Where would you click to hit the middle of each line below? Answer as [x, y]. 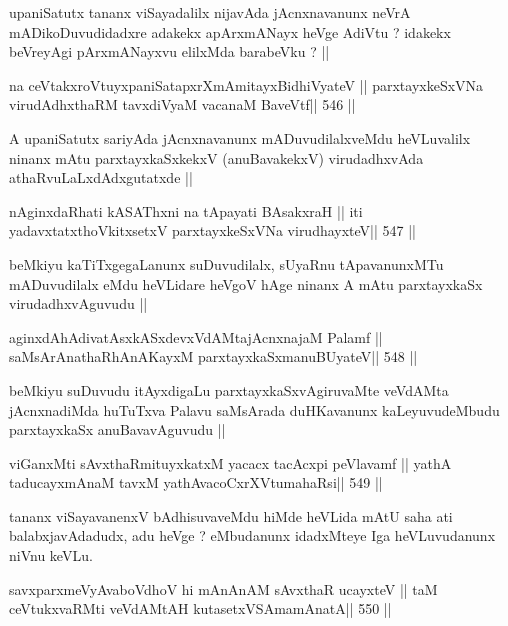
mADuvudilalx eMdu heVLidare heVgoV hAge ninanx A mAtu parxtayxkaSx [246, 283]
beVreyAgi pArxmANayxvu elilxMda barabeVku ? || [169, 51]
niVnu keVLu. [51, 555]
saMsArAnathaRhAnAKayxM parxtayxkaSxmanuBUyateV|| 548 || [213, 356]
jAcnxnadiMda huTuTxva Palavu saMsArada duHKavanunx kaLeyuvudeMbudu [254, 409]
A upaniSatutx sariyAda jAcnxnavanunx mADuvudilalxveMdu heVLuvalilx [240, 137]
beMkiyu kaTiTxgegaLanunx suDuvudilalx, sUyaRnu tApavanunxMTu [226, 263]
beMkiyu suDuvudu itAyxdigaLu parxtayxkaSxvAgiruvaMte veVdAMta [229, 389]
